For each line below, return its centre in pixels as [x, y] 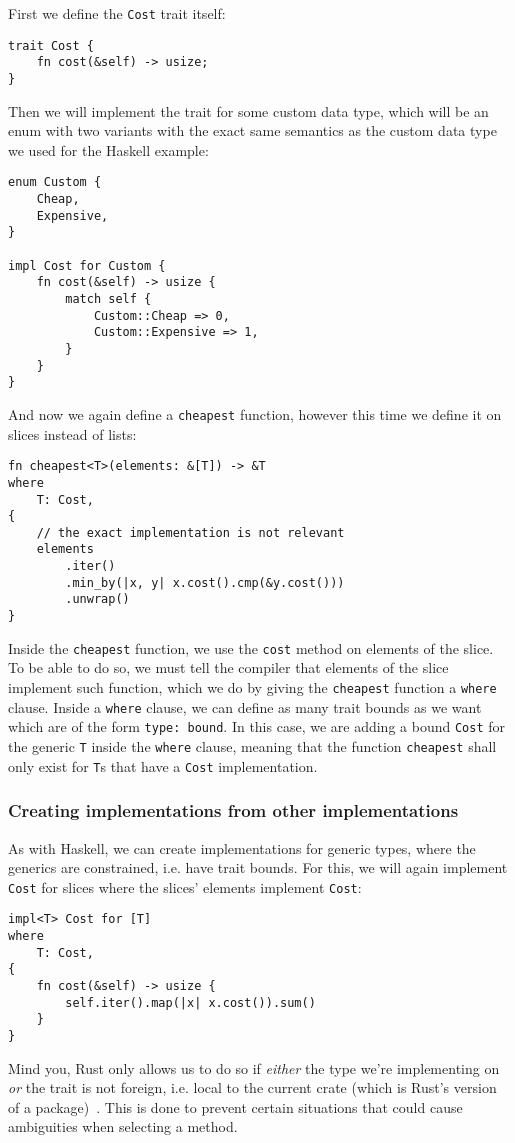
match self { [108, 299]
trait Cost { [51, 45]
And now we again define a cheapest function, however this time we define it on [255, 413]
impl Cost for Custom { [87, 265]
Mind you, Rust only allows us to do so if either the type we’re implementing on [254, 1067]
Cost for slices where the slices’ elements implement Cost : [185, 886]
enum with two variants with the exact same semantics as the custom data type [252, 130]
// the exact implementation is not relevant [190, 532]
